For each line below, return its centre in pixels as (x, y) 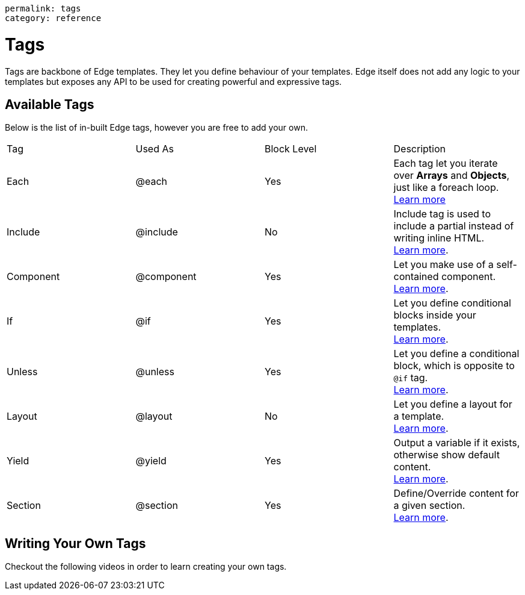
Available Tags (50, 104)
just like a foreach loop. (446, 188)
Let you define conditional (452, 303)
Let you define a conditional (456, 354)
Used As (155, 149)
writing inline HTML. (439, 238)
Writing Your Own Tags (75, 543)
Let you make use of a (444, 265)
